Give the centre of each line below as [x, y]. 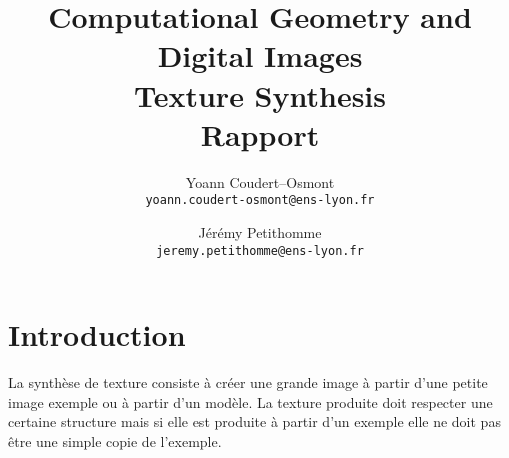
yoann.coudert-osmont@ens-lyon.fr [260, 200]
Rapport [260, 133]
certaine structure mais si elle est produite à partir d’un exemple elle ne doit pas [254, 421]
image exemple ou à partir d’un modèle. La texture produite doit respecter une [250, 401]
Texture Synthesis [260, 94]
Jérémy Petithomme [260, 231]
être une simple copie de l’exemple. [115, 440]
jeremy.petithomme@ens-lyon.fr [260, 250]
